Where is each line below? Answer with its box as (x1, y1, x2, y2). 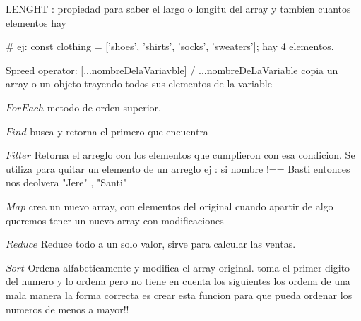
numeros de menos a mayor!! (6, 301, 129, 316)
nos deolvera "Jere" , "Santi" (6, 175, 127, 190)
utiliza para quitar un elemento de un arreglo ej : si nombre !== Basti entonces (6, 161, 350, 176)
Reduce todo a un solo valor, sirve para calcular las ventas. (40, 236, 296, 251)
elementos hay (6, 15, 67, 30)
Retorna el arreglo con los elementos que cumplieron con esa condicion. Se (34, 147, 355, 162)
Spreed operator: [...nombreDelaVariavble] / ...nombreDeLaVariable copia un (6, 62, 338, 77)
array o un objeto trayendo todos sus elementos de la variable (6, 76, 272, 91)
